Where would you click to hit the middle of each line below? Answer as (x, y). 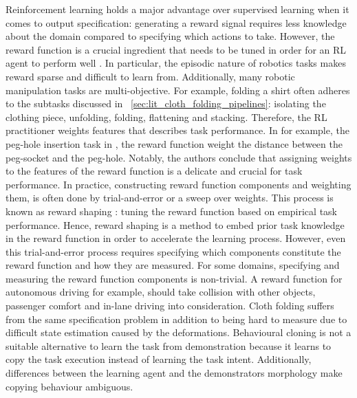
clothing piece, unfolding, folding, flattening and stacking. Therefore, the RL (166, 117)
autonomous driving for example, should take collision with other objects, (161, 292)
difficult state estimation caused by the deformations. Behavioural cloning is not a (178, 332)
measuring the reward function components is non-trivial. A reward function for (174, 278)
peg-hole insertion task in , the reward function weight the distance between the (174, 143)
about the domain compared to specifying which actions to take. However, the (170, 36)
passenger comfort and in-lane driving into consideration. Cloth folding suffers (170, 306)
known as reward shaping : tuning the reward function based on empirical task (171, 211)
